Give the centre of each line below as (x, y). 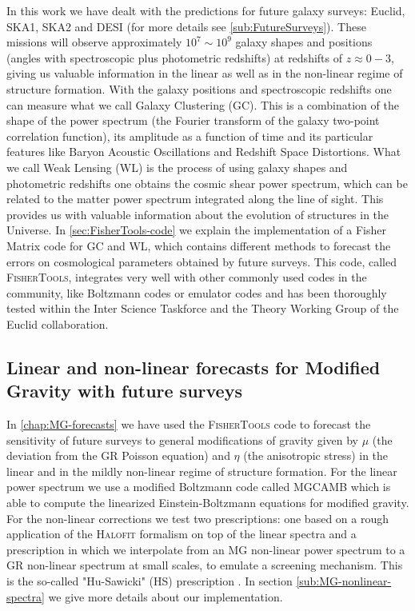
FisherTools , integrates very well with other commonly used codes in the (187, 277)
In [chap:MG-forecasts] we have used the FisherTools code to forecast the (189, 424)
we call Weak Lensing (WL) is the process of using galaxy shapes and (177, 167)
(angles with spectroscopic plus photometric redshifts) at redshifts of (174, 57)
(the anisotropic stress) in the (316, 455)
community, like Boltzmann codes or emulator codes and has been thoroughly (197, 292)
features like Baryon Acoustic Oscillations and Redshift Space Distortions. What (204, 152)
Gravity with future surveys (124, 391)
